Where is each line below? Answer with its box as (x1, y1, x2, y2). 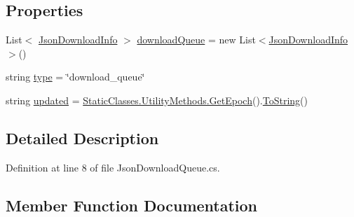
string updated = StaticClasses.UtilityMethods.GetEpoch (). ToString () (6, 92, 308, 107)
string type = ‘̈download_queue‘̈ (6, 69, 145, 84)
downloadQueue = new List (137, 32, 256, 47)
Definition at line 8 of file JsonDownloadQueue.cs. (6, 160, 220, 174)
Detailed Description (6, 127, 159, 148)
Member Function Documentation (6, 194, 258, 216)
